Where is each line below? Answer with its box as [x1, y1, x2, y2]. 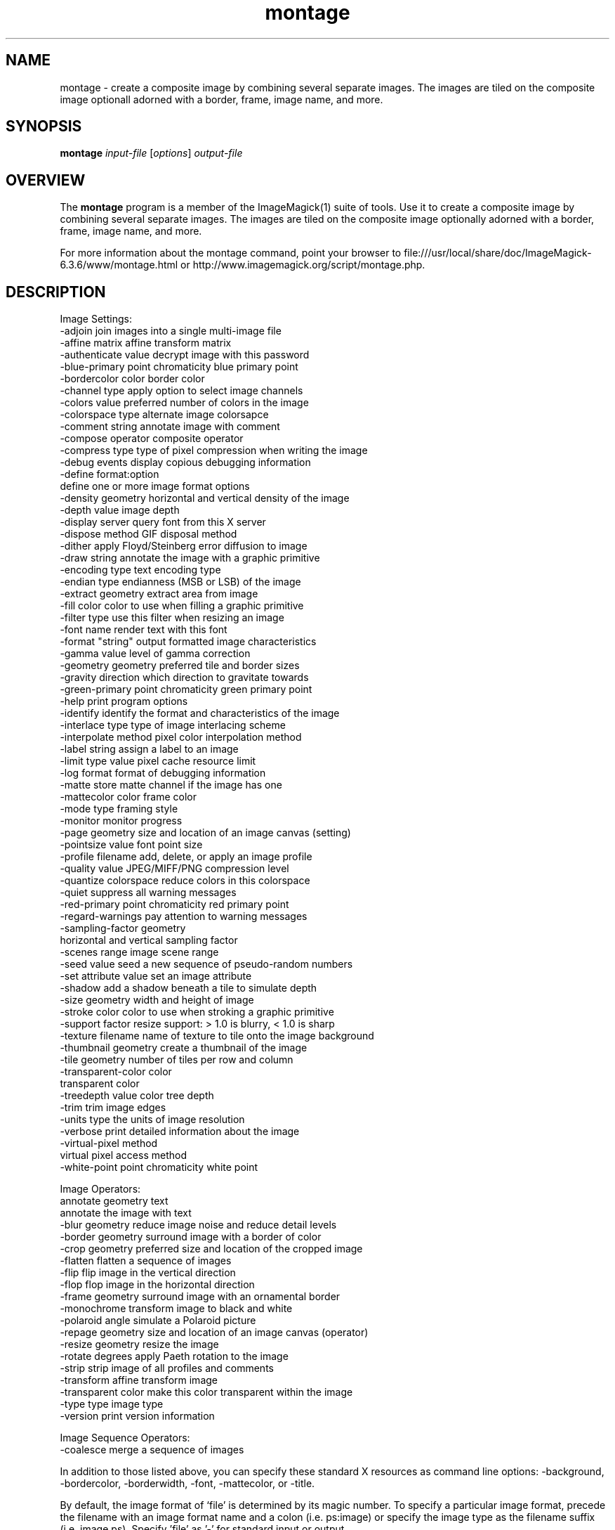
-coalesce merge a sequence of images [60, 1444, 244, 1456]
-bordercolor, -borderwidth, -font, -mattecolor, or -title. [60, 1477, 315, 1490]
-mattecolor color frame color [60, 791, 197, 803]
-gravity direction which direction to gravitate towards [60, 671, 309, 684]
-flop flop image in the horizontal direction [60, 1278, 255, 1291]
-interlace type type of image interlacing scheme [60, 719, 286, 732]
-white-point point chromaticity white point [60, 1161, 258, 1174]
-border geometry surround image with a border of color [60, 1231, 322, 1243]
